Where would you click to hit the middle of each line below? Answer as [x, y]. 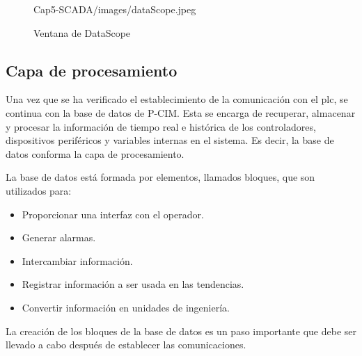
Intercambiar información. [77, 260]
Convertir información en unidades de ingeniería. [126, 307]
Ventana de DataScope [82, 32]
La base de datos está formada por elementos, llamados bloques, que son [160, 177]
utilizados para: [39, 190]
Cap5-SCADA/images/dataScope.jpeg [115, 9]
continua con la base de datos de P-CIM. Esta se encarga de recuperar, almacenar [181, 112]
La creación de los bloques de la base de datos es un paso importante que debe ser [181, 331]
